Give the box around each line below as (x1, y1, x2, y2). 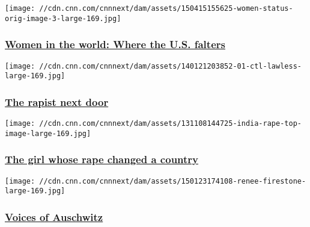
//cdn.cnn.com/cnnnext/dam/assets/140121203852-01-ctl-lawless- (39, 61, 302, 70)
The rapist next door (5, 94, 109, 109)
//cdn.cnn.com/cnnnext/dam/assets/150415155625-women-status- (39, 4, 293, 13)
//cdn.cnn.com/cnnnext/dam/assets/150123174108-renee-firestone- (39, 176, 306, 185)
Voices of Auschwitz (5, 209, 103, 224)
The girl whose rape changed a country (5, 152, 199, 167)
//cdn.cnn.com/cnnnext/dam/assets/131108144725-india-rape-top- (39, 119, 302, 128)
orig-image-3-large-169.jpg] (5, 14, 121, 23)
